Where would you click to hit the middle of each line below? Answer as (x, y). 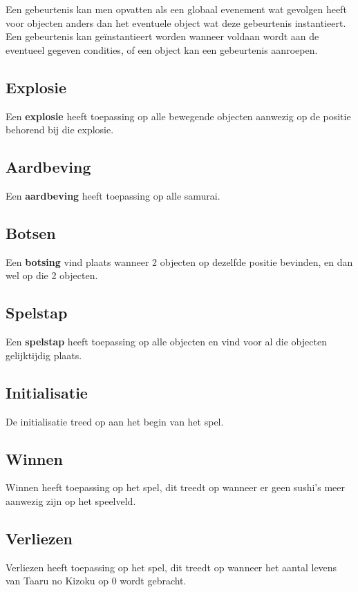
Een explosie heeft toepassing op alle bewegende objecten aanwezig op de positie (178, 116)
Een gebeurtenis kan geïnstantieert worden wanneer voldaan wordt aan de (162, 36)
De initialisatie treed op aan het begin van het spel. (115, 421)
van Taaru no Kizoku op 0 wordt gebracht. (96, 581)
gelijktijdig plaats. (44, 355)
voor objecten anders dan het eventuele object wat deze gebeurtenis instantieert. (176, 22)
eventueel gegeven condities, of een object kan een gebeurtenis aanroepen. (162, 49)
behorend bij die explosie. (60, 130)
